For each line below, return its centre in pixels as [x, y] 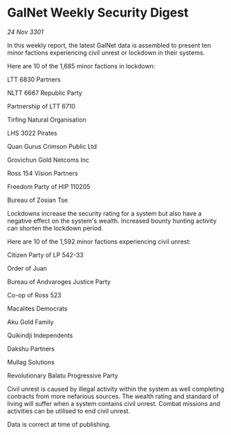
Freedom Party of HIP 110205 [49, 186]
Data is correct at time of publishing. [59, 424]
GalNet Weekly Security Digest [98, 13]
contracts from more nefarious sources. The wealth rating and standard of [113, 396]
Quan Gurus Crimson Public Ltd [52, 146]
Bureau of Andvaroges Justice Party [59, 281]
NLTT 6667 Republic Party [45, 93]
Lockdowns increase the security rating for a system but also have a [104, 213]
